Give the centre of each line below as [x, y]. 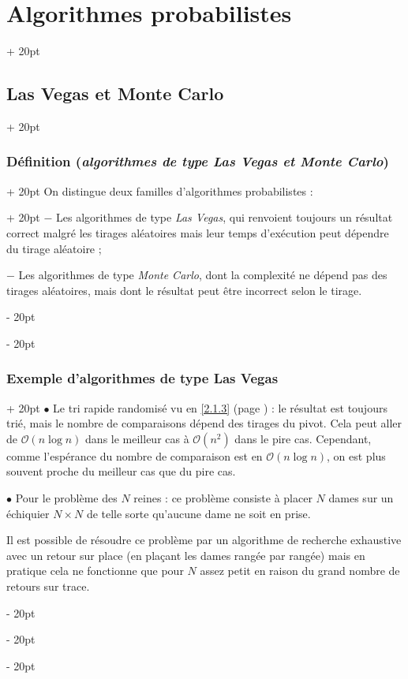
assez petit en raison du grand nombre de [300, 571]
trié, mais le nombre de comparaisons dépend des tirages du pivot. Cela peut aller [204, 423]
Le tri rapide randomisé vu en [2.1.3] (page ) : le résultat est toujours [220, 407]
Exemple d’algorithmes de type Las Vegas [142, 378]
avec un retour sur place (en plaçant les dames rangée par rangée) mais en [186, 555]
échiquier [28, 513]
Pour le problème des [66, 498]
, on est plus [356, 455]
